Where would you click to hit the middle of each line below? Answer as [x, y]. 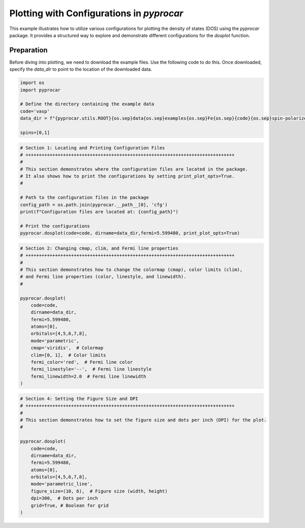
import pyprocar [40, 90]
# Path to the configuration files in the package [85, 198]
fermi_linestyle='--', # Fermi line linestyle [91, 369]
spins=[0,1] [35, 133]
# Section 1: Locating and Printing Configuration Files [93, 148]
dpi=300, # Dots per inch [65, 498]
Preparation [28, 50]
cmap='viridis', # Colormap [67, 348]
